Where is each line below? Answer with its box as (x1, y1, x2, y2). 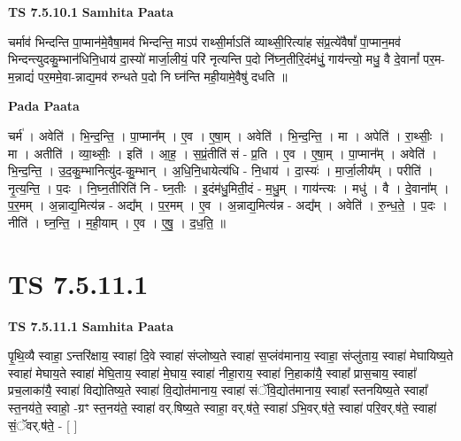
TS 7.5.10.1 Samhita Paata (8, 3, 174, 20)
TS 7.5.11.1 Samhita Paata (8, 316, 174, 335)
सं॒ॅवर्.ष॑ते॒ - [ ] (8, 415, 78, 434)
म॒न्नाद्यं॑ (8, 66, 35, 85)
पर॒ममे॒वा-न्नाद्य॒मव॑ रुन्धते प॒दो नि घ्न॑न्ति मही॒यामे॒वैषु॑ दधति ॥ (38, 66, 288, 85)
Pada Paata (8, 97, 80, 115)
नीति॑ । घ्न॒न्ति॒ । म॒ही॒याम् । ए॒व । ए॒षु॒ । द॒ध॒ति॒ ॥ (8, 213, 227, 231)
